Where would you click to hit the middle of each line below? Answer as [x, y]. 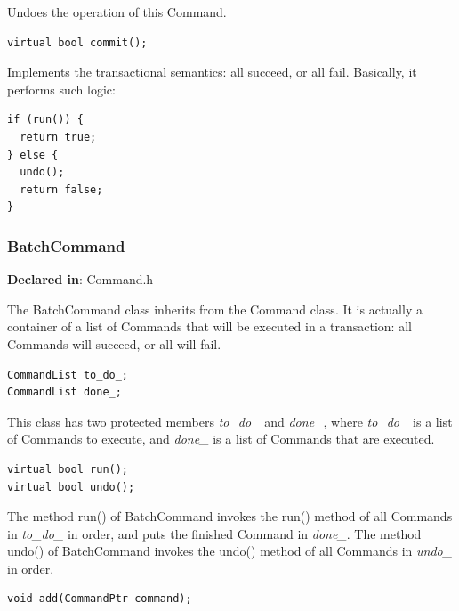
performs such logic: [61, 89]
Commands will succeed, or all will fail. [114, 343]
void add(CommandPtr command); [100, 599]
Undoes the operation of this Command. [117, 12]
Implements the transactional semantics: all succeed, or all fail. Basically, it [212, 72]
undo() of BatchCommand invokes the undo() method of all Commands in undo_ [230, 551]
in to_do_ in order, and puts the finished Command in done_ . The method [214, 533]
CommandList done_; [64, 392]
